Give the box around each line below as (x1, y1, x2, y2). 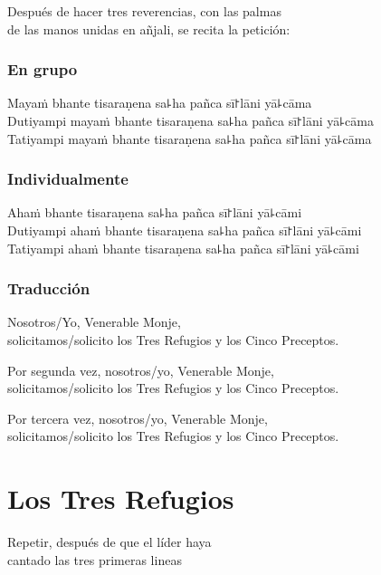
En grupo (7, 58, 78, 81)
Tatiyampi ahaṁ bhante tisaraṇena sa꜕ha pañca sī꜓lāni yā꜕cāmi (7, 238, 359, 257)
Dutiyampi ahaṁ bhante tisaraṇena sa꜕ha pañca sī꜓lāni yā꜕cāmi (7, 221, 362, 239)
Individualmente (7, 168, 129, 190)
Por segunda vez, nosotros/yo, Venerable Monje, (7, 360, 274, 379)
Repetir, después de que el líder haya (7, 532, 212, 551)
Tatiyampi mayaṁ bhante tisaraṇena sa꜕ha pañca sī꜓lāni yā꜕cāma (7, 129, 372, 148)
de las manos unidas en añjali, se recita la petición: (7, 19, 291, 38)
